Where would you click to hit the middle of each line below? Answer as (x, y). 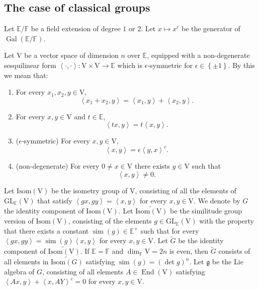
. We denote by (217, 200)
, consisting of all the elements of (186, 191)
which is (130, 65)
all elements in (26, 262)
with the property (227, 221)
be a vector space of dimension (71, 55)
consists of (234, 251)
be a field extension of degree (76, 28)
